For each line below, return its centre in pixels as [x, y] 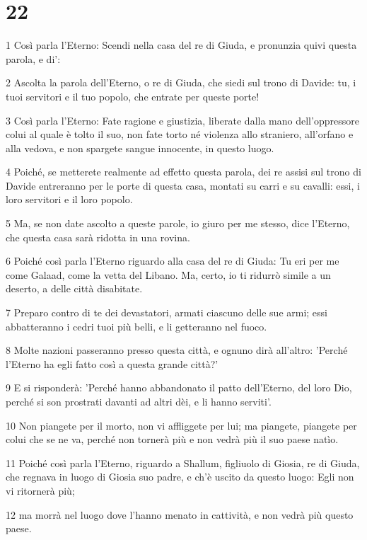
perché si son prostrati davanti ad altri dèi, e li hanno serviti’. [139, 401]
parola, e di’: [33, 58]
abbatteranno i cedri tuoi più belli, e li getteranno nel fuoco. [136, 326]
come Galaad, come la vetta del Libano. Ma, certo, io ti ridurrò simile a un [168, 274]
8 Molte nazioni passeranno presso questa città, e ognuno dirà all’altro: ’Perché [177, 350]
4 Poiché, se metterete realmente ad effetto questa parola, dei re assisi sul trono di [183, 172]
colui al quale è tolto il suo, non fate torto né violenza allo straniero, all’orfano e [180, 134]
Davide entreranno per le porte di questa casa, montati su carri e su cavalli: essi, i [183, 185]
